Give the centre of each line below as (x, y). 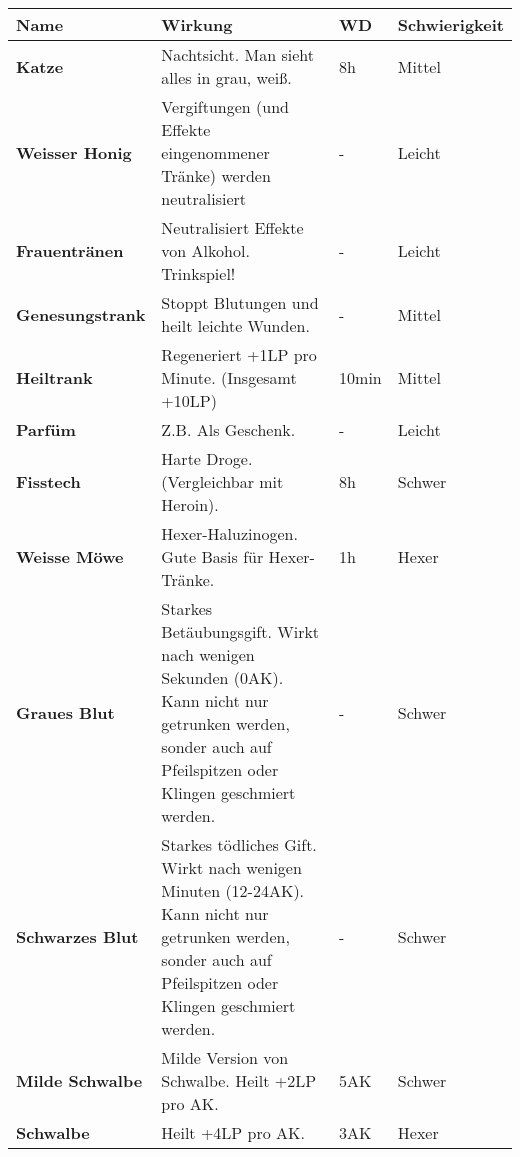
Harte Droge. (207, 458)
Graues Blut (65, 712)
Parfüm (46, 429)
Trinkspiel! (198, 273)
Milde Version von (225, 1057)
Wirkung (197, 24)
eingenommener (215, 152)
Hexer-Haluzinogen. (229, 533)
